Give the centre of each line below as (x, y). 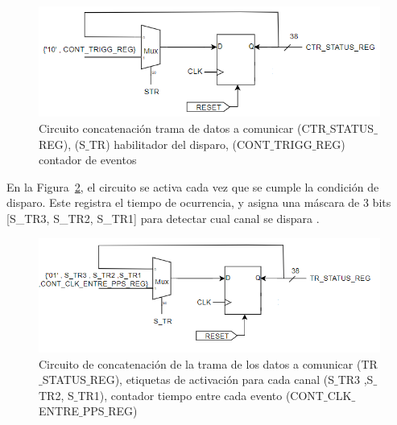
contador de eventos (88, 160)
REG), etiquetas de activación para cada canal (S (212, 380)
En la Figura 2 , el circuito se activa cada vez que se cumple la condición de (193, 186)
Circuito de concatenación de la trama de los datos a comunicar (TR (208, 363)
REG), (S (62, 144)
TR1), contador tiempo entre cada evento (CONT (201, 395)
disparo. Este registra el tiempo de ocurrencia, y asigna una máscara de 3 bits (199, 202)
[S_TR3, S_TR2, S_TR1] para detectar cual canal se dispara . (163, 218)
